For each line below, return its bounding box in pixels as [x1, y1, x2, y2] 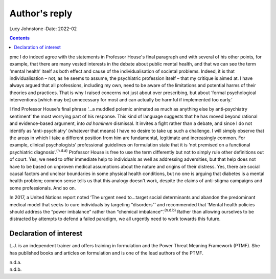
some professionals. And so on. [9, 185, 76, 191]
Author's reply [9, 8, 73, 19]
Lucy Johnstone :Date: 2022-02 [9, 26, 77, 32]
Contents [9, 35, 30, 41]
